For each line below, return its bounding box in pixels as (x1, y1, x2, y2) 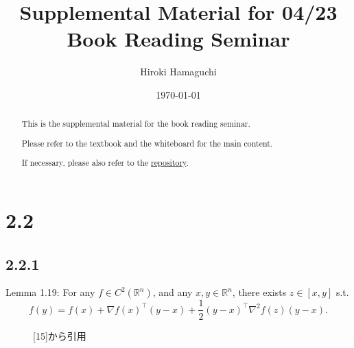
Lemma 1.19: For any (5, 285, 95, 299)
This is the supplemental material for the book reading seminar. (21, 118, 250, 129)
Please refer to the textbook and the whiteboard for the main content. (21, 137, 273, 149)
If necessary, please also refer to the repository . (21, 157, 189, 169)
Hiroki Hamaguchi (140, 64, 217, 79)
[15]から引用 (33, 328, 86, 343)
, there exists (232, 285, 287, 299)
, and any (152, 285, 193, 299)
